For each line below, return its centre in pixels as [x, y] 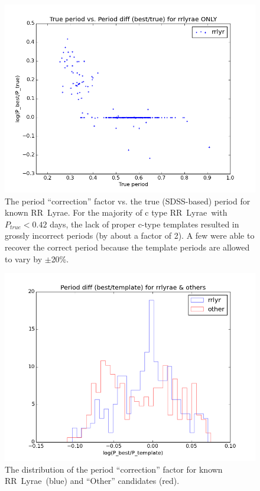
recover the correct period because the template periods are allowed [127, 247]
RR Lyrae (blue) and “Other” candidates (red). [92, 481]
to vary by [24, 258]
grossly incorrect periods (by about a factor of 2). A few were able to [130, 235]
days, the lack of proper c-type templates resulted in [144, 224]
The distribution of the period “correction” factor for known [114, 469]
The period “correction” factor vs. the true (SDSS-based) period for [128, 201]
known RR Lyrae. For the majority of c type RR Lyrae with [116, 212]
